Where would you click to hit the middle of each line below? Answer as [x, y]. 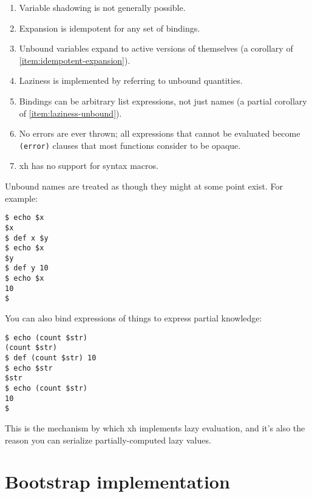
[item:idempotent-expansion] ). [75, 60]
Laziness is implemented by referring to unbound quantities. [131, 81]
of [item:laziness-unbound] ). [70, 113]
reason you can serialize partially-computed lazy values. [108, 440]
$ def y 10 [27, 268]
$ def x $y [27, 238]
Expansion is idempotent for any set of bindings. [110, 28]
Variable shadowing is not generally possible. [102, 7]
